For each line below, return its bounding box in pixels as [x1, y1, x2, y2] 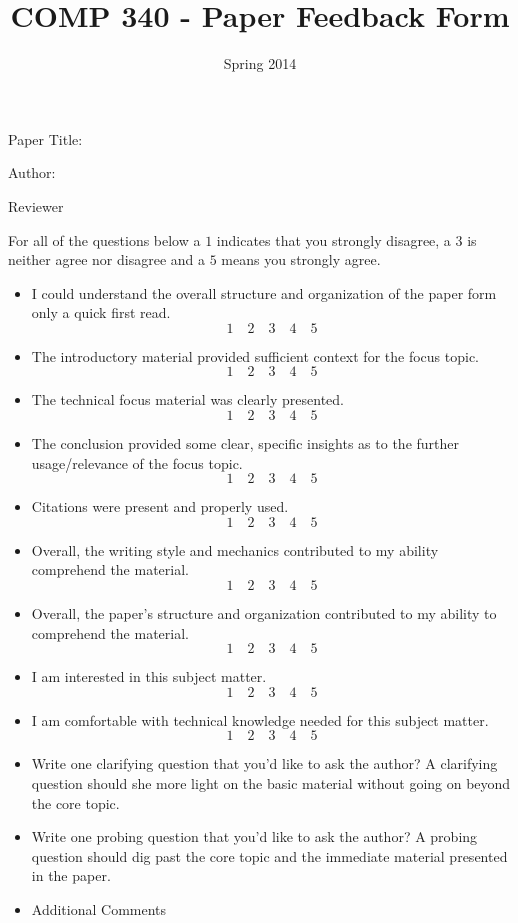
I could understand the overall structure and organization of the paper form [31, 282, 497, 303]
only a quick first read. [31, 302, 171, 323]
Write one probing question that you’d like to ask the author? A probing [31, 826, 478, 847]
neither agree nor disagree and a [8, 249, 206, 270]
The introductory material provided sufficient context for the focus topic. [31, 345, 479, 366]
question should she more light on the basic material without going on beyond [31, 773, 511, 793]
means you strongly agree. [221, 249, 381, 270]
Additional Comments [31, 898, 167, 919]
